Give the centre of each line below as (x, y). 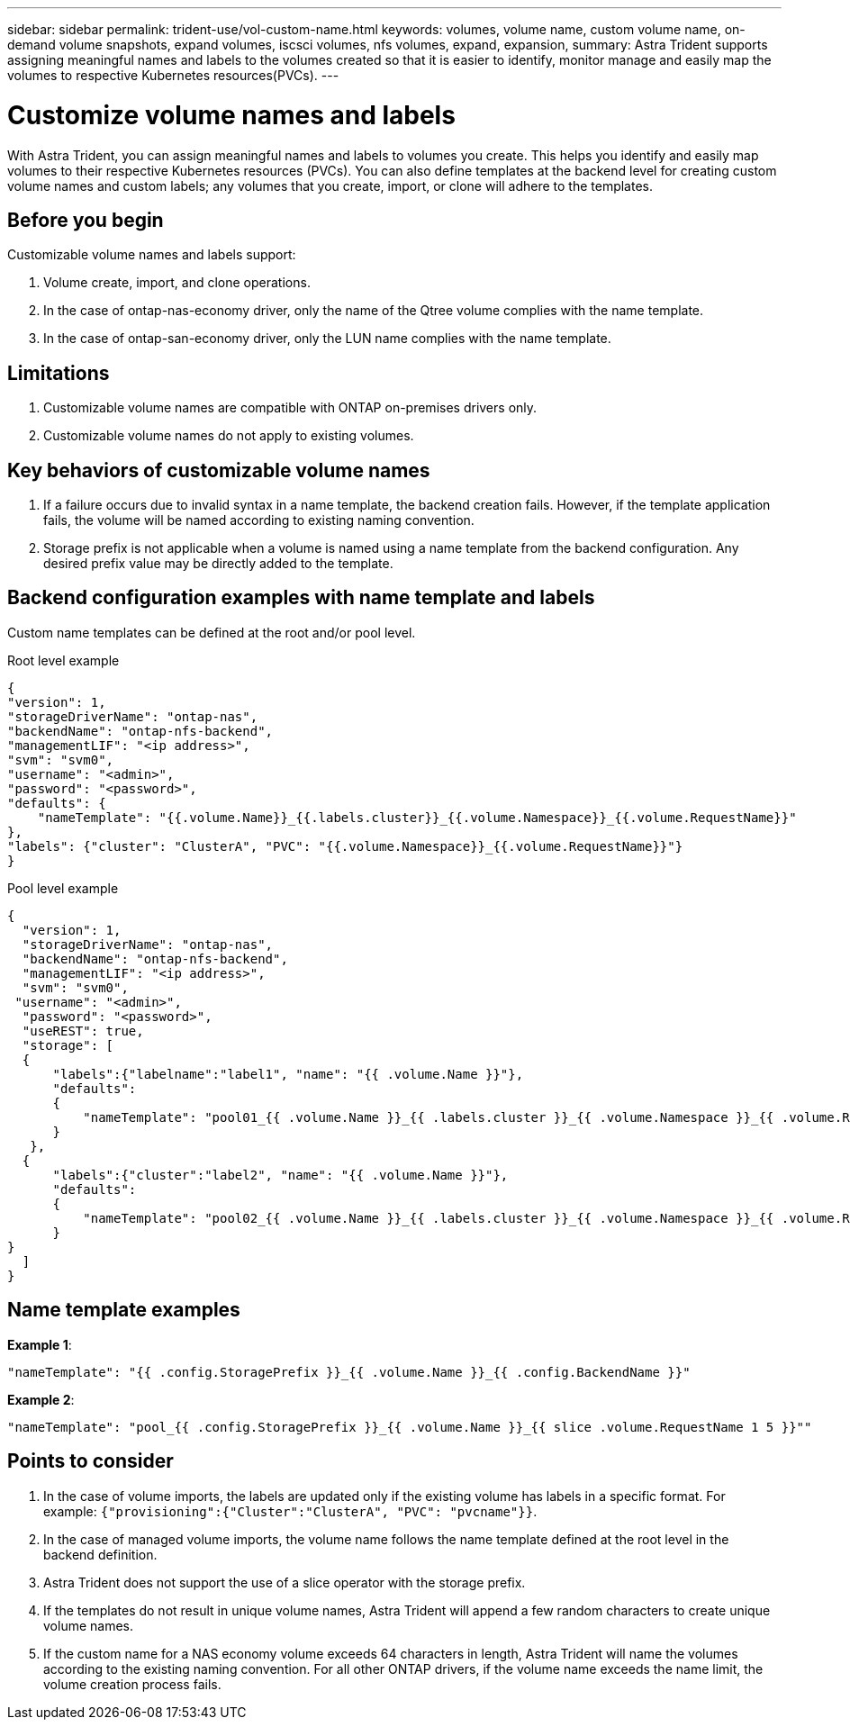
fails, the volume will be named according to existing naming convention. (259, 520)
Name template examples (124, 1310)
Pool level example (63, 888)
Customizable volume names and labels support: (152, 255)
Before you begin (86, 220)
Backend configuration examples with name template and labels (301, 598)
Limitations (59, 373)
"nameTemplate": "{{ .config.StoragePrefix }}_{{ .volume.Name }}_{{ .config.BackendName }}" (349, 1372)
